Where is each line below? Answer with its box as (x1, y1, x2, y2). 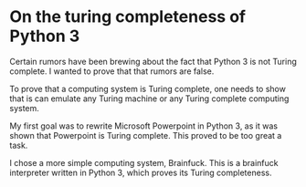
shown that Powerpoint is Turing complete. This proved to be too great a (9, 130, 282, 140)
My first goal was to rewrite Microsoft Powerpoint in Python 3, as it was (9, 120, 279, 131)
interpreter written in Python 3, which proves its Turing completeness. (9, 167, 272, 178)
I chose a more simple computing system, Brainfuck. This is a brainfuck (9, 157, 279, 168)
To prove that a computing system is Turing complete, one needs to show (9, 83, 286, 94)
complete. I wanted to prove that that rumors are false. (9, 66, 215, 77)
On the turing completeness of (9, 6, 247, 27)
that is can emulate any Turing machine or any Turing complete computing (9, 93, 290, 104)
